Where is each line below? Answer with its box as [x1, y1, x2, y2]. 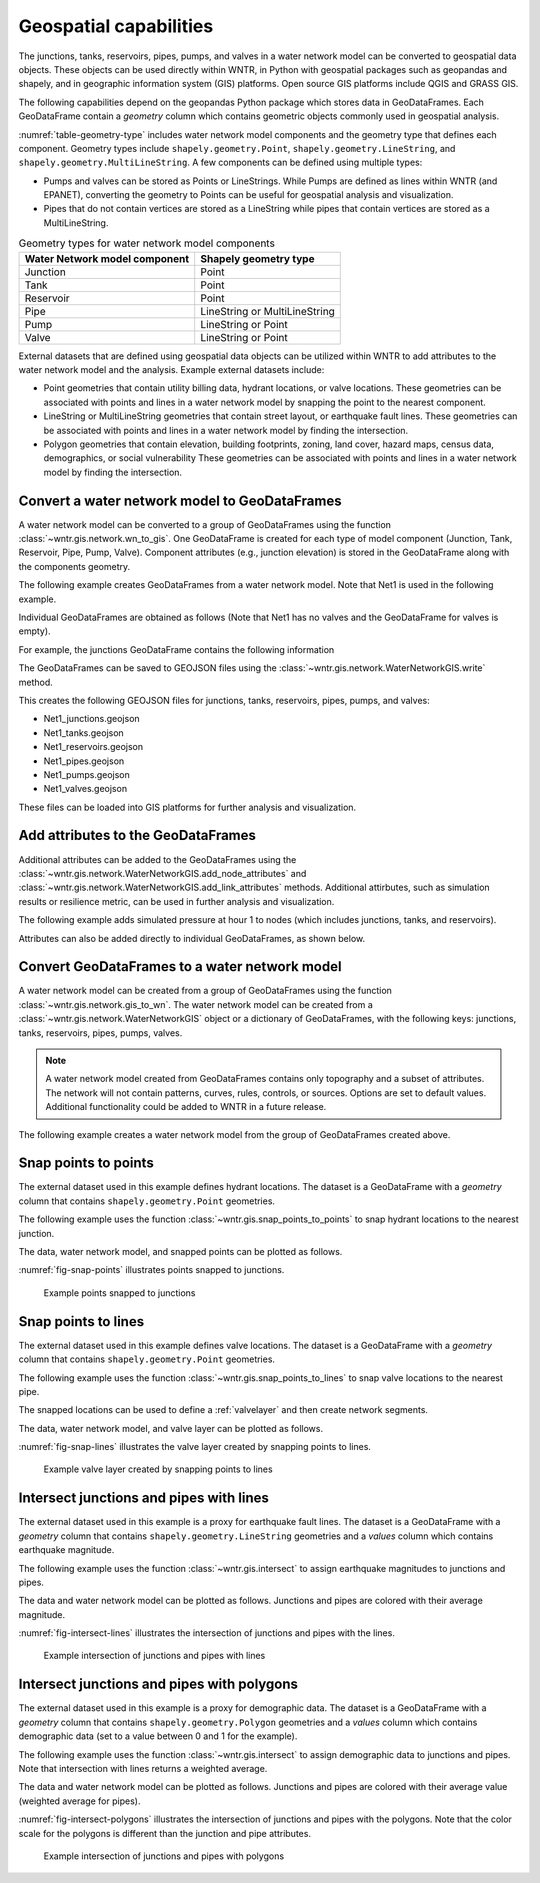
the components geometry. [18, 560, 130, 572]
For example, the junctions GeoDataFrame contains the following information [18, 643, 335, 655]
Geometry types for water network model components [18, 236, 275, 250]
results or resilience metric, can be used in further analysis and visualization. [18, 895, 335, 907]
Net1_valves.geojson [43, 783, 128, 795]
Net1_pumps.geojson [43, 768, 130, 780]
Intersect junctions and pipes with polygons [18, 1676, 299, 1693]
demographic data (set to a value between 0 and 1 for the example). [18, 1730, 298, 1742]
